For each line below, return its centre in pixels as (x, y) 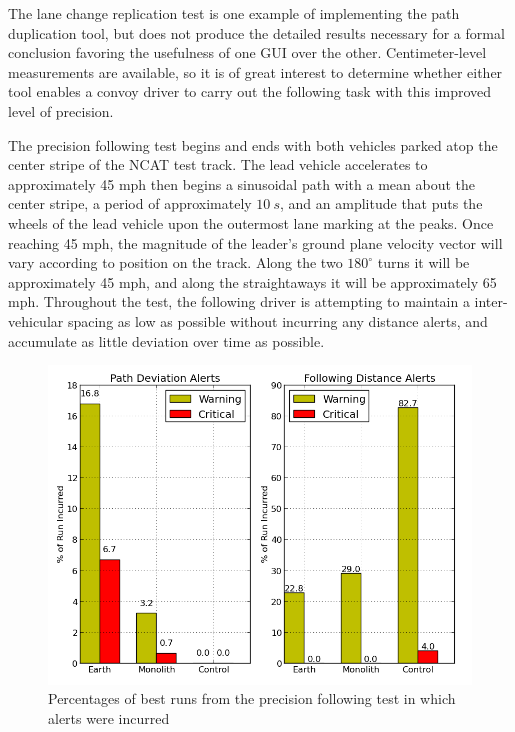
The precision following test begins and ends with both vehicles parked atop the (253, 144)
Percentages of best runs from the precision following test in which (252, 698)
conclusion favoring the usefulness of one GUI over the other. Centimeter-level (247, 52)
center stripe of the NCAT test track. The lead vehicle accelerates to (218, 164)
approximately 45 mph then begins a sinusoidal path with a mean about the (241, 183)
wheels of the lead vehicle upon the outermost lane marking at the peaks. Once (251, 222)
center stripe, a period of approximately (130, 203)
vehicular (36, 320)
